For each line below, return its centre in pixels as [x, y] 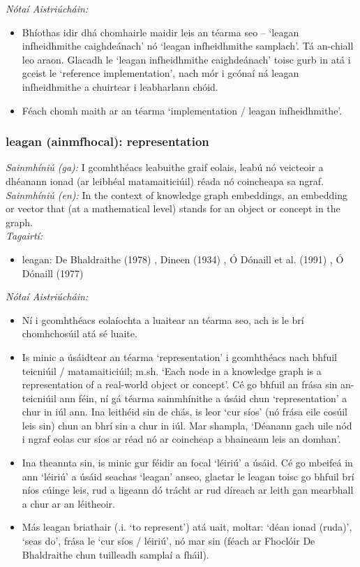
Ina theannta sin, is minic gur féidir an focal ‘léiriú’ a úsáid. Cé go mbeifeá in [187, 463]
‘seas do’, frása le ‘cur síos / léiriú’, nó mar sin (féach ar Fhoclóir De [168, 541]
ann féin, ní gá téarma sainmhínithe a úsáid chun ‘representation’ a [203, 398]
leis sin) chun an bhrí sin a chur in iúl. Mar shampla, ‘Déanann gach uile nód [187, 425]
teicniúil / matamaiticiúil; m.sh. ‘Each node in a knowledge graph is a [172, 370]
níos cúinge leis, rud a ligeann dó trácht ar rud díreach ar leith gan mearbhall [188, 490]
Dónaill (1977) [53, 273]
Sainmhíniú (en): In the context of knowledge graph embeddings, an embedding [177, 194]
